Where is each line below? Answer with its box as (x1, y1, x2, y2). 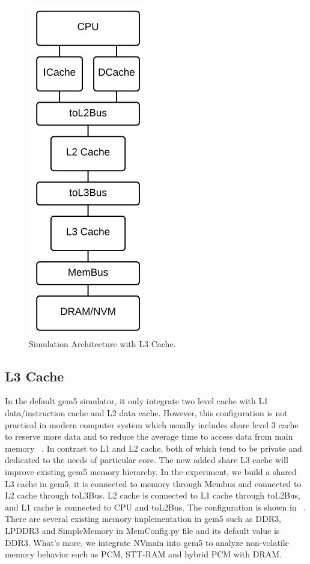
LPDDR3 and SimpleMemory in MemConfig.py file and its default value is (5, 524, 280, 536)
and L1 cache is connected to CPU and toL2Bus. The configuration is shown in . (5, 500, 306, 513)
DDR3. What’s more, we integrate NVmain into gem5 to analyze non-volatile (5, 536, 289, 548)
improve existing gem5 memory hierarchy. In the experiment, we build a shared (5, 465, 297, 478)
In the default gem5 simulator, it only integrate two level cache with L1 (5, 395, 269, 407)
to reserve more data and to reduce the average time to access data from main (5, 430, 293, 443)
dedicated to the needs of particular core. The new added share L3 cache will (5, 453, 288, 466)
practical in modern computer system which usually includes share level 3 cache (5, 418, 299, 431)
